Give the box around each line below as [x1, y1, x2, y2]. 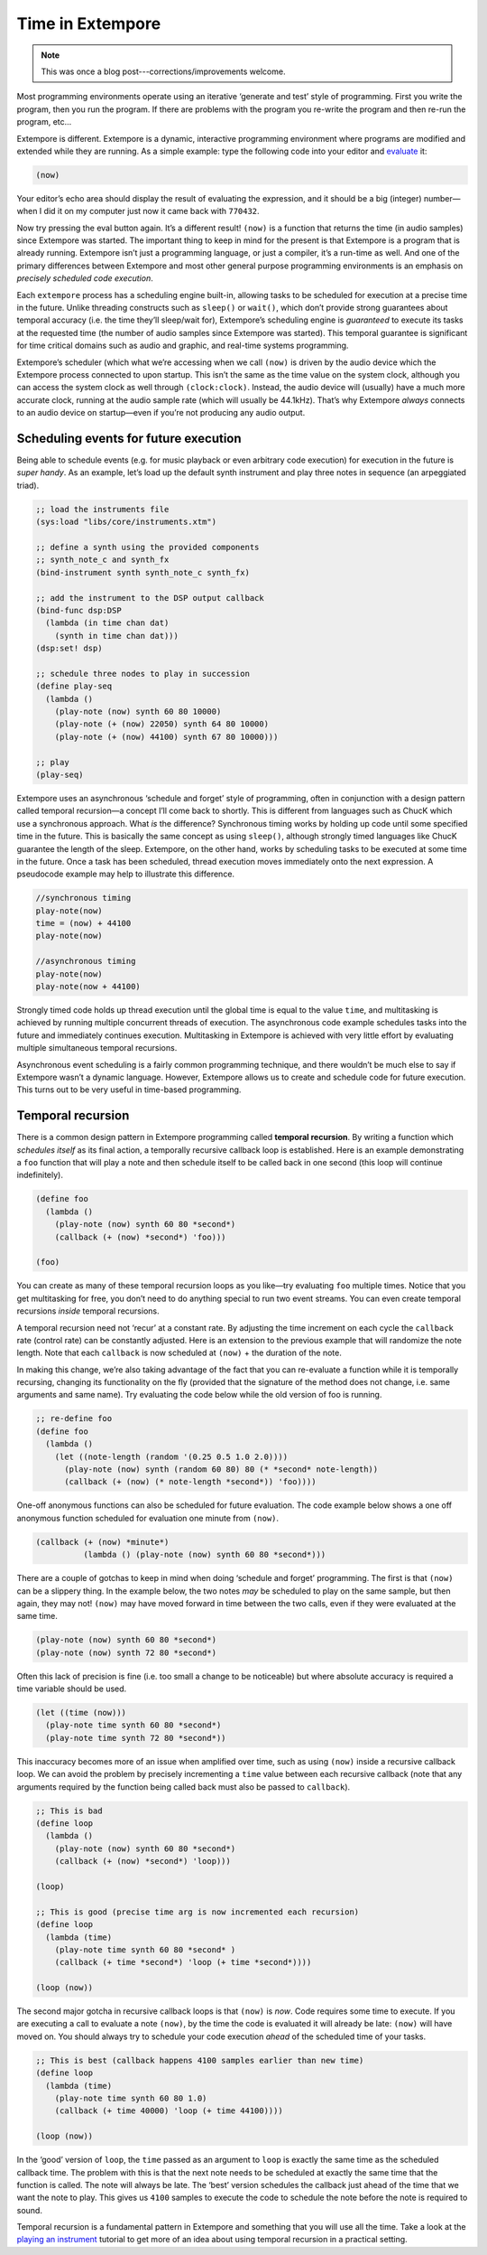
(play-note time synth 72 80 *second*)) [45, 1733, 226, 1743]
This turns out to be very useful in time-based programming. [16, 1084, 242, 1095]
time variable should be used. [16, 1683, 127, 1694]
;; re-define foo [35, 1414, 113, 1424]
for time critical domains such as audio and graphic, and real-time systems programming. [16, 340, 349, 351]
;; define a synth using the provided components [35, 542, 260, 552]
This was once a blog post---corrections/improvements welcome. [41, 66, 286, 77]
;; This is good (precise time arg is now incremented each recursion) [35, 1906, 360, 1917]
